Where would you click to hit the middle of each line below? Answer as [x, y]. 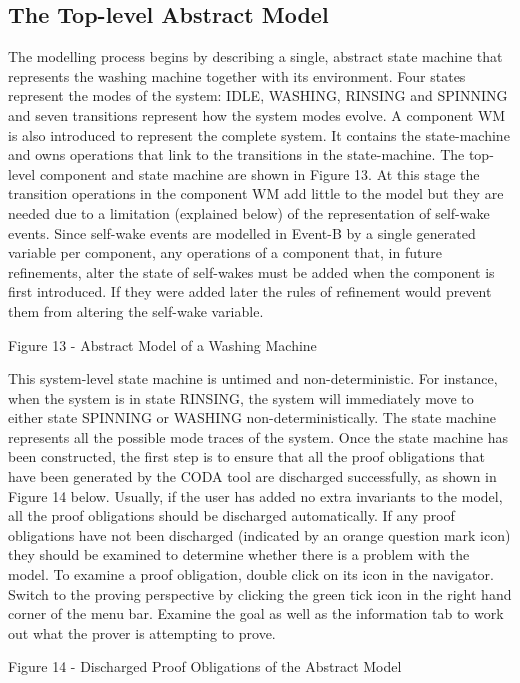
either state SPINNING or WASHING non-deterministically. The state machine [252, 417]
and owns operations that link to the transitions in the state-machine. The [236, 154]
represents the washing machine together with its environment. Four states [237, 75]
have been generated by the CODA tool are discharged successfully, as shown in [252, 476]
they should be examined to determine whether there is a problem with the [239, 554]
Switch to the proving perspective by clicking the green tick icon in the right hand [260, 593]
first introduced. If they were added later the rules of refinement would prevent [250, 291]
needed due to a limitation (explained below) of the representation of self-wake [249, 212]
